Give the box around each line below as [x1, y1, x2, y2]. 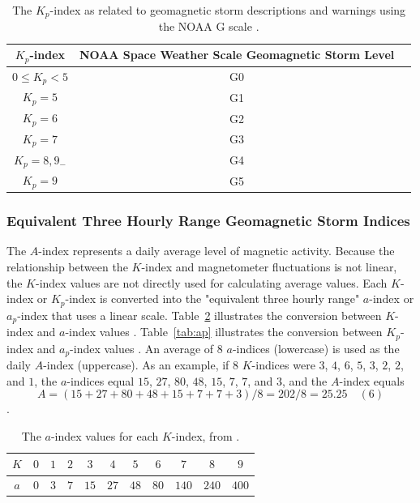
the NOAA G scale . [158, 18, 259, 35]
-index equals [339, 372, 405, 389]
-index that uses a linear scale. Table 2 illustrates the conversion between [17, 306, 382, 323]
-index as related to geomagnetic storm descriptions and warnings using [49, 2, 406, 18]
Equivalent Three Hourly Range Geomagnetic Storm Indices [6, 211, 410, 231]
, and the [282, 372, 328, 389]
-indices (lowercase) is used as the [232, 339, 400, 356]
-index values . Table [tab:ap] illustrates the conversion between [65, 323, 383, 340]
